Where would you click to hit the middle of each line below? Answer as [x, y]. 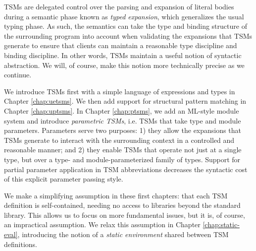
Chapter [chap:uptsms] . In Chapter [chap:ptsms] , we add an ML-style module [122, 110]
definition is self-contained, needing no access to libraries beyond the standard [122, 205]
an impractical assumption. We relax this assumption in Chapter [102, 224]
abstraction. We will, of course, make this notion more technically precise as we [124, 65]
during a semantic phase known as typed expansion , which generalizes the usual [124, 16]
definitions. [21, 244]
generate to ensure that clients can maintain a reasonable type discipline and [121, 45]
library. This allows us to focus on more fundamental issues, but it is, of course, [125, 215]
